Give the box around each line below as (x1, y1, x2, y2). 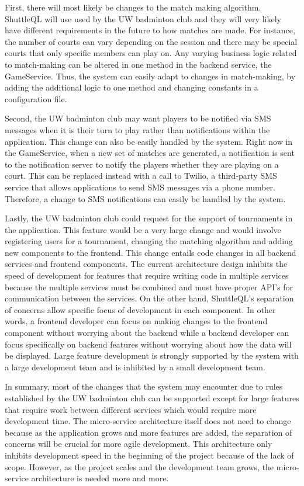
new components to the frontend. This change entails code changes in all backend (5, 246, 296, 258)
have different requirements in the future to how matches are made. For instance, (5, 24, 295, 36)
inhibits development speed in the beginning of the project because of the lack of (5, 449, 294, 461)
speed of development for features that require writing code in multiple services (5, 269, 289, 282)
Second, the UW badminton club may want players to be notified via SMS (5, 112, 271, 124)
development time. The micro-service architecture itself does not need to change (5, 415, 291, 427)
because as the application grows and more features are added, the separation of (5, 426, 292, 438)
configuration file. (5, 92, 67, 105)
